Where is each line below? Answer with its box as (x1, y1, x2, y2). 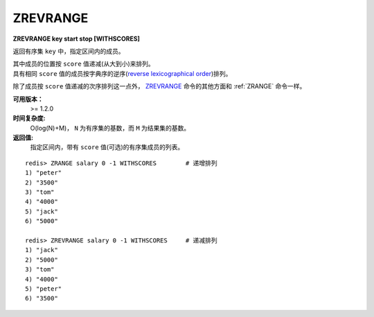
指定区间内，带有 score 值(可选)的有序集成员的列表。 (30, 143, 184, 151)
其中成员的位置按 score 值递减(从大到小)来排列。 (12, 59, 155, 68)
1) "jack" (25, 246, 58, 254)
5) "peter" (25, 285, 62, 293)
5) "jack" (25, 207, 58, 215)
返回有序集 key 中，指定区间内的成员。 (12, 47, 125, 55)
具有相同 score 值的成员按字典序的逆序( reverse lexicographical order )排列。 (12, 69, 232, 77)
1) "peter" (25, 169, 62, 177)
